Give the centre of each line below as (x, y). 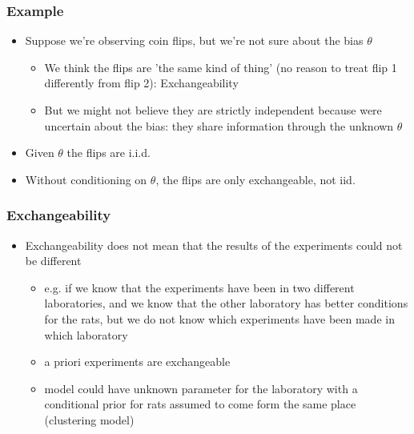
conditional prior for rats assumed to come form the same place (200, 404)
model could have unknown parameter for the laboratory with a (201, 388)
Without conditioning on (86, 179)
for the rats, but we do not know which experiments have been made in (219, 318)
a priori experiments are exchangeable (137, 362)
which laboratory (86, 334)
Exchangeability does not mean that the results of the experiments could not (214, 245)
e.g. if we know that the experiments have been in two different (199, 287)
